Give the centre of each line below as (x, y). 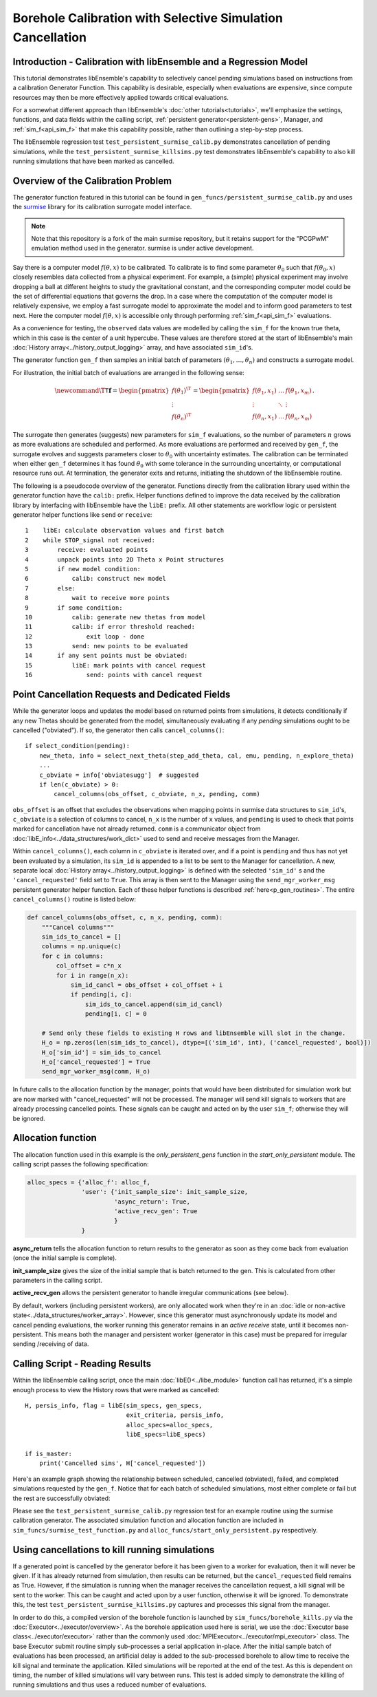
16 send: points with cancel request (114, 675)
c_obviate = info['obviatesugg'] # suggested (119, 775)
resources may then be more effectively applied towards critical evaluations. (121, 97)
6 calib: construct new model (95, 579)
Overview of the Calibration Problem (92, 181)
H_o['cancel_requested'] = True (96, 1062)
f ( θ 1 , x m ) (298, 391)
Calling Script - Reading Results (82, 1364)
